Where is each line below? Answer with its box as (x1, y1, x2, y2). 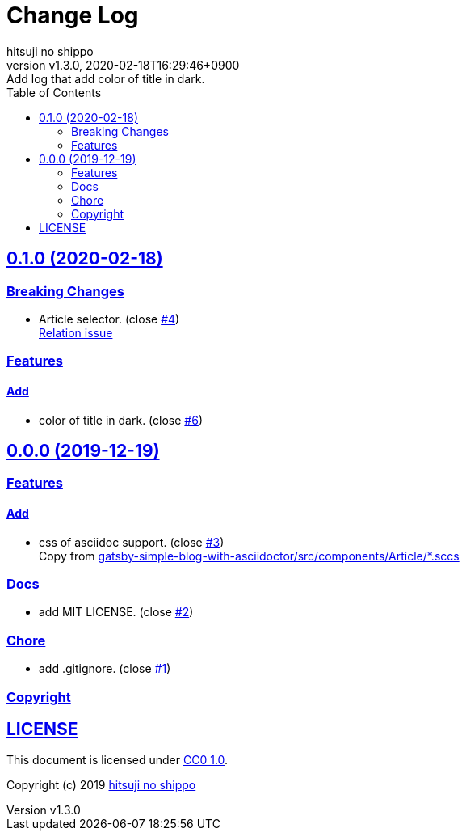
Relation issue (39, 325, 113, 340)
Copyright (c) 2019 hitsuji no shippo (6, 778, 196, 793)
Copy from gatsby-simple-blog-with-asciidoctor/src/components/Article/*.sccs (39, 548, 460, 563)
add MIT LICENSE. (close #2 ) (39, 605, 194, 619)
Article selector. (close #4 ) (39, 311, 180, 326)
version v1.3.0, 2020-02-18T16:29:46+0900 (6, 57, 240, 72)
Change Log (6, 2, 139, 29)
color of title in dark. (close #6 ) (39, 412, 204, 427)
